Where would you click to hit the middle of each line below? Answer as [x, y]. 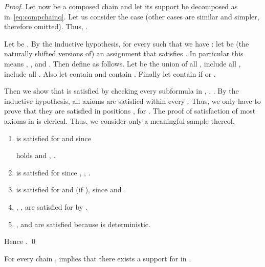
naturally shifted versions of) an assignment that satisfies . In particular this [124, 53]
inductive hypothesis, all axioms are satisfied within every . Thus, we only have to [132, 101]
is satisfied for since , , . [53, 172]
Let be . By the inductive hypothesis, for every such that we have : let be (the [127, 43]
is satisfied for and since [53, 138]
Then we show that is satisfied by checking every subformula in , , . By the [122, 91]
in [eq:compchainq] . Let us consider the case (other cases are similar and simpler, [132, 16]
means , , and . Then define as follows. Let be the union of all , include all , [123, 63]
